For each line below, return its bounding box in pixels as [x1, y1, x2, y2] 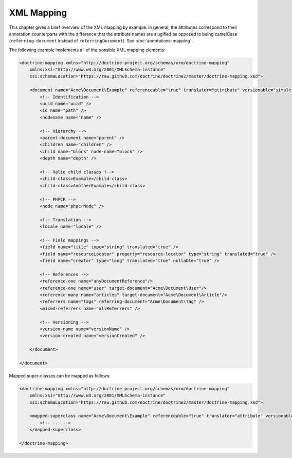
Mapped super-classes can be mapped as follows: [9, 373, 110, 378]
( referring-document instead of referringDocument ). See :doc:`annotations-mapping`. [9, 38, 193, 44]
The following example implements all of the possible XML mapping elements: [9, 47, 165, 53]
